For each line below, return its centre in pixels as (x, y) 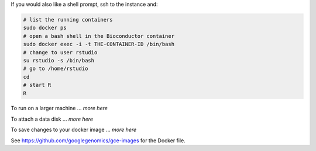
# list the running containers (68, 20)
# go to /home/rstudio (56, 69)
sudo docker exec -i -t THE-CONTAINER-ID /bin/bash (99, 44)
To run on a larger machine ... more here (59, 108)
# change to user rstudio (60, 52)
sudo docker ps (45, 28)
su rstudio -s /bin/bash (59, 60)
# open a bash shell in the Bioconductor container (99, 36)
